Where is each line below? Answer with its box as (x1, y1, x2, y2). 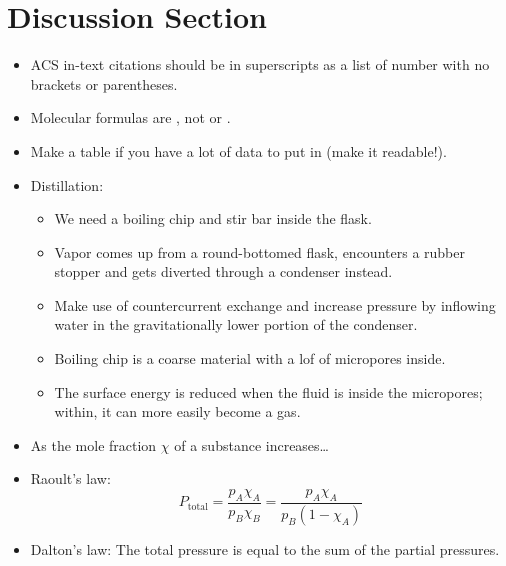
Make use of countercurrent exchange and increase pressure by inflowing (54, 294, 496, 315)
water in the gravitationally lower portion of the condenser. (54, 314, 418, 335)
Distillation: (30, 174, 104, 195)
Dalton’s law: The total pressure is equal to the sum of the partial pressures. (30, 538, 500, 559)
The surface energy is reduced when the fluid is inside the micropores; (54, 381, 483, 402)
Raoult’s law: (30, 468, 111, 489)
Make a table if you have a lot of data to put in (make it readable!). (30, 140, 447, 161)
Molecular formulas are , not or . (30, 107, 231, 128)
